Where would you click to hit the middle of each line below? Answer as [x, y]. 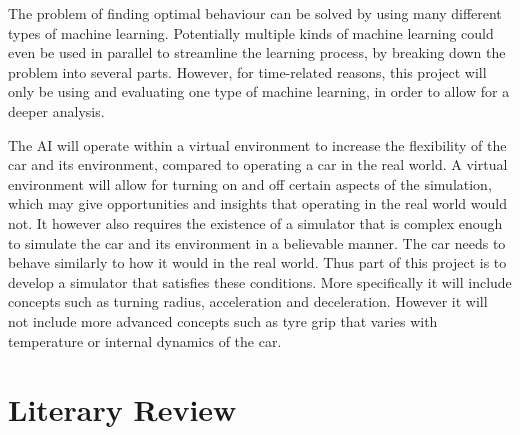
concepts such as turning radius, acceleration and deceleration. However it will [248, 301]
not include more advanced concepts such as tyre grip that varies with [223, 320]
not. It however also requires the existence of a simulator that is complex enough [255, 222]
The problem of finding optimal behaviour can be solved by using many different [255, 13]
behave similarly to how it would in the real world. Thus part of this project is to [257, 262]
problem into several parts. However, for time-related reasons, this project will [247, 71]
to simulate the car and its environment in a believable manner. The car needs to [257, 242]
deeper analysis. [56, 110]
